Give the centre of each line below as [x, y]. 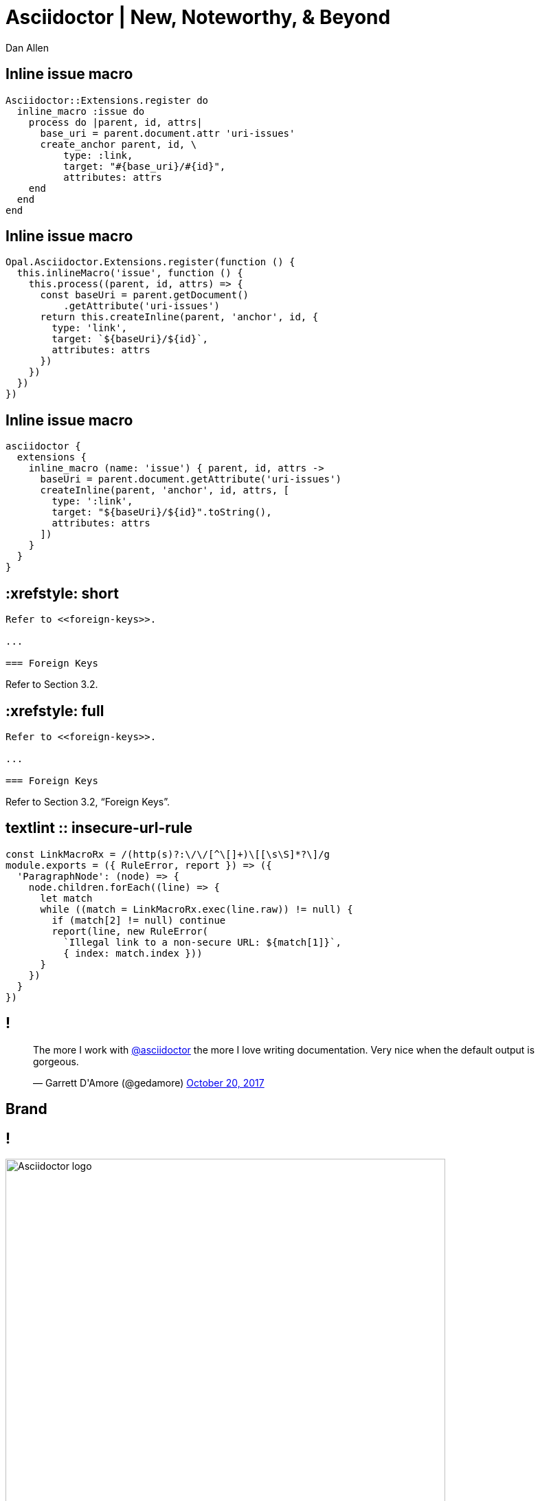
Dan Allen [27, 47]
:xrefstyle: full [55, 711]
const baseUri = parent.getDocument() [145, 295]
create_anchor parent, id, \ [119, 144]
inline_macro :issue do [81, 111]
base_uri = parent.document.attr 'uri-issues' [168, 133]
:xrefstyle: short [62, 593]
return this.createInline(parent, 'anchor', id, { [179, 317]
